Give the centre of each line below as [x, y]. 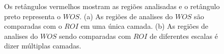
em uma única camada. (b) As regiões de [145, 26]
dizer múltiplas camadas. [43, 46]
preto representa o [33, 16]
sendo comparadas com [95, 36]
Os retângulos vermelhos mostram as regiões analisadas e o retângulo [112, 6]
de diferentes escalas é [184, 36]
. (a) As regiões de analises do [126, 16]
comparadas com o [33, 26]
